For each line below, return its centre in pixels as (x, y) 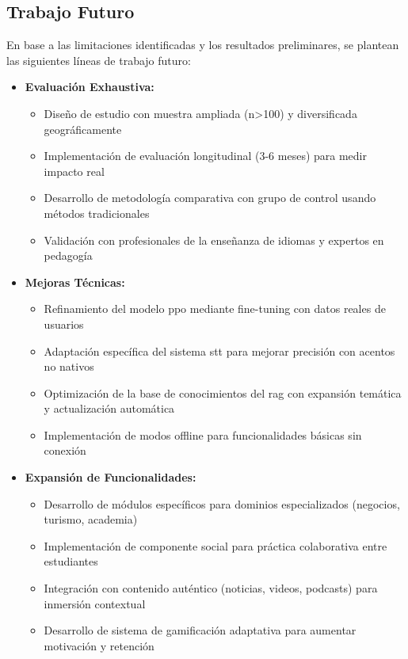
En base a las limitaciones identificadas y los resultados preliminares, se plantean (203, 45)
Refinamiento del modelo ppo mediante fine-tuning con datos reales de (215, 309)
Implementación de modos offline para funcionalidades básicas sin (203, 434)
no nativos (69, 366)
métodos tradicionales (97, 213)
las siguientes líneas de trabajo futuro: (99, 60)
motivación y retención (99, 645)
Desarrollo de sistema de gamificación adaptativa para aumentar (200, 630)
